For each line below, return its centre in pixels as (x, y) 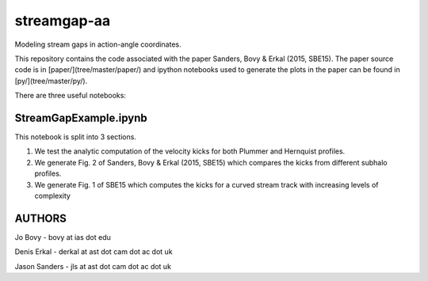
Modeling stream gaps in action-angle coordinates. (98, 44)
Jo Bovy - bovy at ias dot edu (63, 237)
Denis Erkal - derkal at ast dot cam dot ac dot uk (94, 252)
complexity (53, 196)
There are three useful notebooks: (71, 96)
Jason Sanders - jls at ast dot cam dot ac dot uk (93, 266)
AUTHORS (41, 218)
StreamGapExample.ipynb (81, 118)
